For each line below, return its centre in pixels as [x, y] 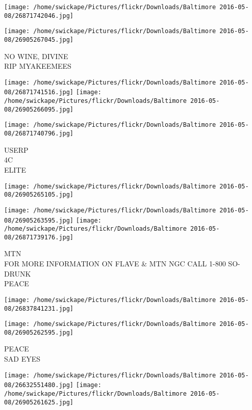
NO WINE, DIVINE [36, 56]
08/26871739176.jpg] [39, 237]
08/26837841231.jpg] [39, 308]
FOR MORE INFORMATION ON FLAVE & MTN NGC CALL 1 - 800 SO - [122, 264]
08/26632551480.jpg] [39, 385]
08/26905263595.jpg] [39, 220]
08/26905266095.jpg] [39, 109]
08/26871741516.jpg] [39, 92]
